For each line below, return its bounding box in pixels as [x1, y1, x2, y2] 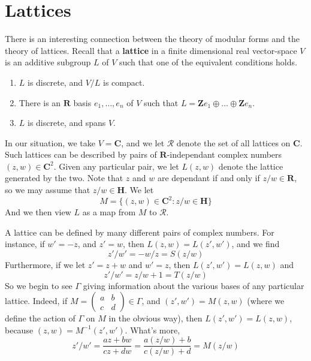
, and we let [121, 136, 165, 149]
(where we [247, 294, 285, 307]
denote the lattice [218, 160, 283, 172]
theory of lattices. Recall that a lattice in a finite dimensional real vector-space [5, 44, 297, 56]
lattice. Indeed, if [5, 294, 68, 307]
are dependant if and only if [157, 172, 260, 184]
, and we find [231, 237, 280, 250]
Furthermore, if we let [5, 258, 86, 270]
